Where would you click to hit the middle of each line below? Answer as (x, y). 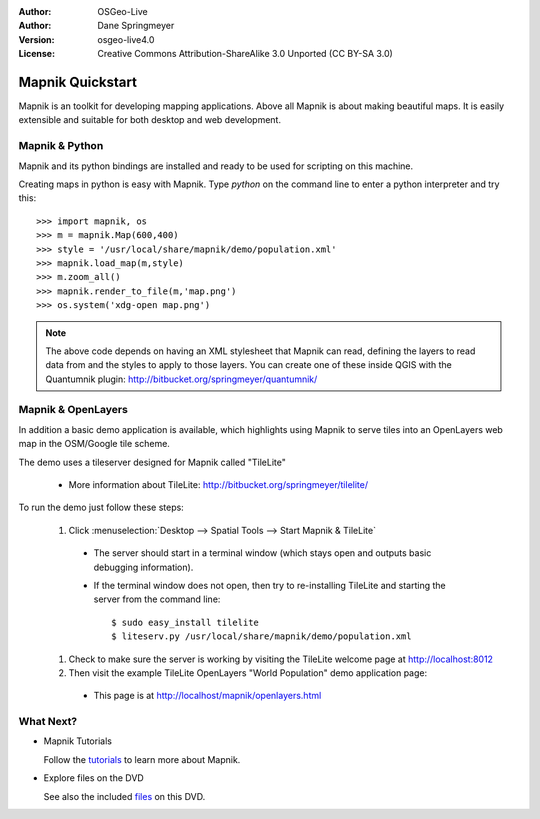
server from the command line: (157, 599)
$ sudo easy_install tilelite (185, 622)
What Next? (48, 722)
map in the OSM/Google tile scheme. (94, 444)
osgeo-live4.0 (126, 39)
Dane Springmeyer (136, 26)
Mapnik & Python (61, 146)
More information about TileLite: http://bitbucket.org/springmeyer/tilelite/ (218, 484)
